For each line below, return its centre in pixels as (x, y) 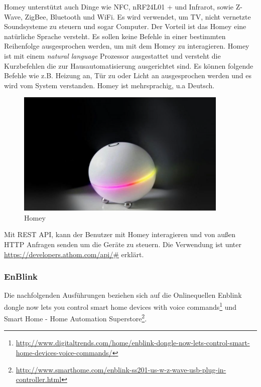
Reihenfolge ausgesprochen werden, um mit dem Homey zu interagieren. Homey (127, 46)
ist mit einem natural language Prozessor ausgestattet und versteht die (112, 55)
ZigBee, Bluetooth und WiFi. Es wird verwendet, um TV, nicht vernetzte (138, 16)
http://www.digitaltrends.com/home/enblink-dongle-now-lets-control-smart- (133, 343)
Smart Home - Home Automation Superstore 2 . (76, 318)
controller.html (39, 379)
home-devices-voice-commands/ (64, 353)
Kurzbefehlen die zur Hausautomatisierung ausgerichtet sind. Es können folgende (129, 65)
